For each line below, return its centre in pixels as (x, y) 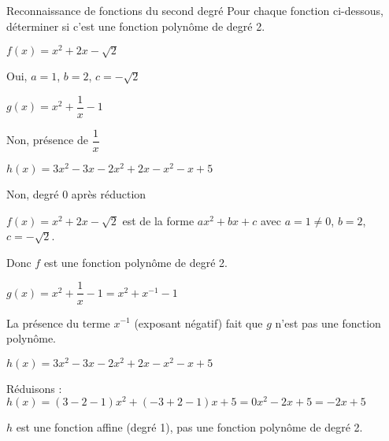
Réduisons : (34, 388)
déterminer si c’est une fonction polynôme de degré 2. (136, 26)
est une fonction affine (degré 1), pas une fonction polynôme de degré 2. (189, 427)
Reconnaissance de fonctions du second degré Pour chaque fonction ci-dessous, (195, 10)
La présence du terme (58, 322)
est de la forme (158, 220)
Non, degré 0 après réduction (76, 194)
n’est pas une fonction (328, 322)
